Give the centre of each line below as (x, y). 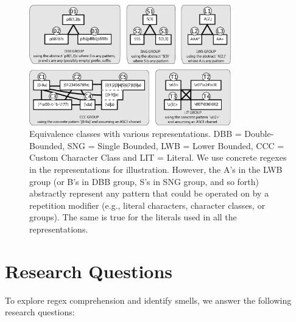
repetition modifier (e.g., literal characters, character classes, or (147, 205)
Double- (259, 134)
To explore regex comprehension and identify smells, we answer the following (148, 300)
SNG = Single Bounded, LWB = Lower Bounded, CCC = (176, 145)
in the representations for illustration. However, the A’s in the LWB (156, 170)
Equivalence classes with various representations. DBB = (136, 134)
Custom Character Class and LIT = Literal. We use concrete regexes (158, 157)
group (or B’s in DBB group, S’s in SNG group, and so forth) (144, 181)
